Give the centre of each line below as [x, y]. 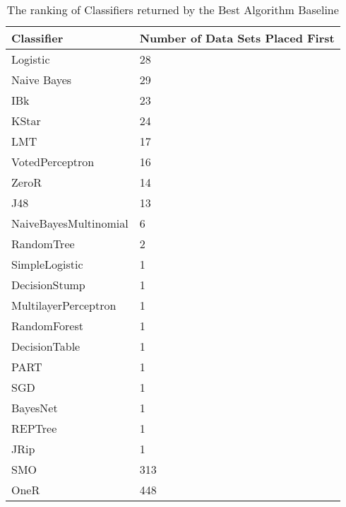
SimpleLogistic [47, 264]
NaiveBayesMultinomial [70, 223]
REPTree [34, 428]
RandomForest [47, 326]
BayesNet [35, 408]
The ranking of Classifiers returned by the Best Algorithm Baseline [173, 10]
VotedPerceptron [53, 162]
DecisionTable [46, 346]
